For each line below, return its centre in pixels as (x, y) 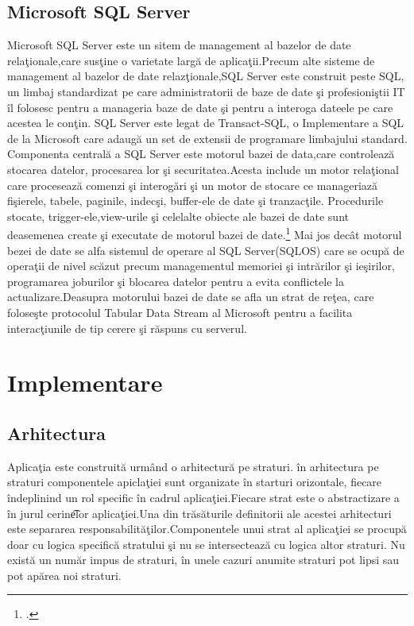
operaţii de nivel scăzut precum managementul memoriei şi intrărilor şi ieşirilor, (201, 266)
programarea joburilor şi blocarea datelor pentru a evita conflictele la (176, 281)
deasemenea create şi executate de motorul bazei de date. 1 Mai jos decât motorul (205, 233)
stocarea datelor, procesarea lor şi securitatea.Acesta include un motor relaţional (203, 169)
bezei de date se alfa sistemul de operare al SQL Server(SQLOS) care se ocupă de (206, 250)
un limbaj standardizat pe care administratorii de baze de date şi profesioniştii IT (206, 91)
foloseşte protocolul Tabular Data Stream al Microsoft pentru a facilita (180, 312)
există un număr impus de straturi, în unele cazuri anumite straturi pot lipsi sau (203, 560)
